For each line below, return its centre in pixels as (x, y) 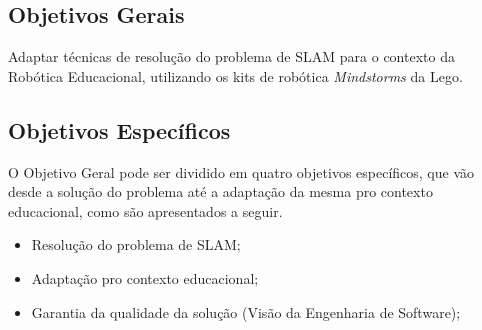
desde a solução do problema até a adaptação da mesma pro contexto (220, 191)
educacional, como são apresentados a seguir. (145, 210)
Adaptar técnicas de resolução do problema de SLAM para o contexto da (231, 56)
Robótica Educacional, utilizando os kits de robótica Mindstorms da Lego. (235, 75)
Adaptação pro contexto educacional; (145, 277)
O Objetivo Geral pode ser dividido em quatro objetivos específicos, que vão (241, 171)
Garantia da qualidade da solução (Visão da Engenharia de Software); (246, 311)
